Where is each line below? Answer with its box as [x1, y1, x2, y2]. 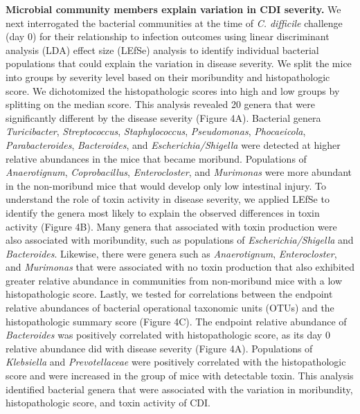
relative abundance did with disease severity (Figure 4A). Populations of [6, 341, 313, 355]
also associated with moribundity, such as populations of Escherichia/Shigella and [6, 233, 354, 247]
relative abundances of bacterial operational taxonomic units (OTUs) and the [6, 300, 334, 315]
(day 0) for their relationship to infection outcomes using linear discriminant [6, 29, 330, 44]
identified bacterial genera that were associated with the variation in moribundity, [6, 381, 353, 396]
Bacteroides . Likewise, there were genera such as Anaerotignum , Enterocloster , [6, 246, 337, 260]
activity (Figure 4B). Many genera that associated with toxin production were [6, 219, 337, 233]
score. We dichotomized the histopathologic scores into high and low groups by [6, 83, 340, 98]
